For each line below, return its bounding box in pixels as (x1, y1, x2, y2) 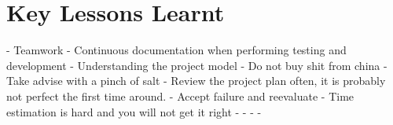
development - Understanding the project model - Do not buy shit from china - (6, 57, 387, 73)
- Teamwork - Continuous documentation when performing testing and (6, 42, 347, 58)
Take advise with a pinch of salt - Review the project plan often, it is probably (6, 72, 386, 89)
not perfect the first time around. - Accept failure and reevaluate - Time (6, 87, 354, 104)
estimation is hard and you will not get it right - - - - (6, 103, 262, 119)
